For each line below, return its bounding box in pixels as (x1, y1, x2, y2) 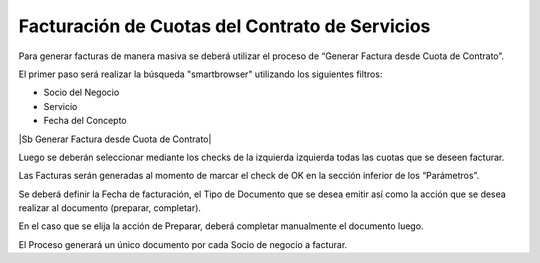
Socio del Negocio (43, 86, 120, 99)
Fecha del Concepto (43, 115, 127, 127)
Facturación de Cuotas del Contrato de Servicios (18, 15, 431, 37)
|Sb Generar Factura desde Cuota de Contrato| (18, 133, 212, 145)
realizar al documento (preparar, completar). (18, 202, 202, 214)
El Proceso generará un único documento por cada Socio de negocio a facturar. (18, 238, 348, 250)
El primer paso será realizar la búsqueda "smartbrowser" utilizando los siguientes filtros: (18, 68, 383, 80)
